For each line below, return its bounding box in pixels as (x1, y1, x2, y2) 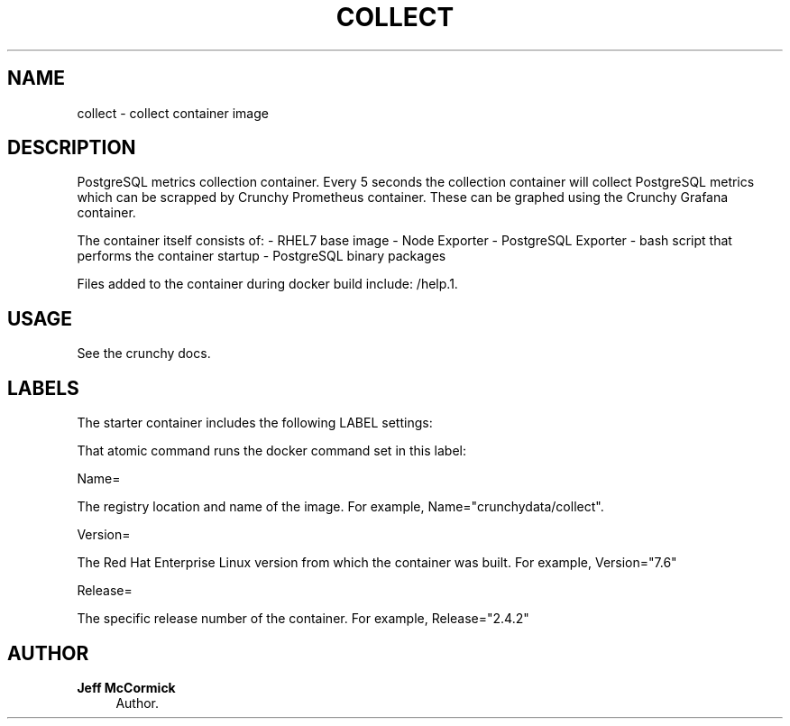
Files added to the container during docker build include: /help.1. (77, 276, 458, 292)
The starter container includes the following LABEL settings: (77, 415, 433, 431)
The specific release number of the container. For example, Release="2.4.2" (77, 611, 529, 627)
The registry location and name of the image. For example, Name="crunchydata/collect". (77, 499, 604, 515)
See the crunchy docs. (77, 345, 211, 362)
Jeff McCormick (77, 679, 176, 695)
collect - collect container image (77, 105, 269, 121)
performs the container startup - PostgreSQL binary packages (77, 248, 446, 264)
